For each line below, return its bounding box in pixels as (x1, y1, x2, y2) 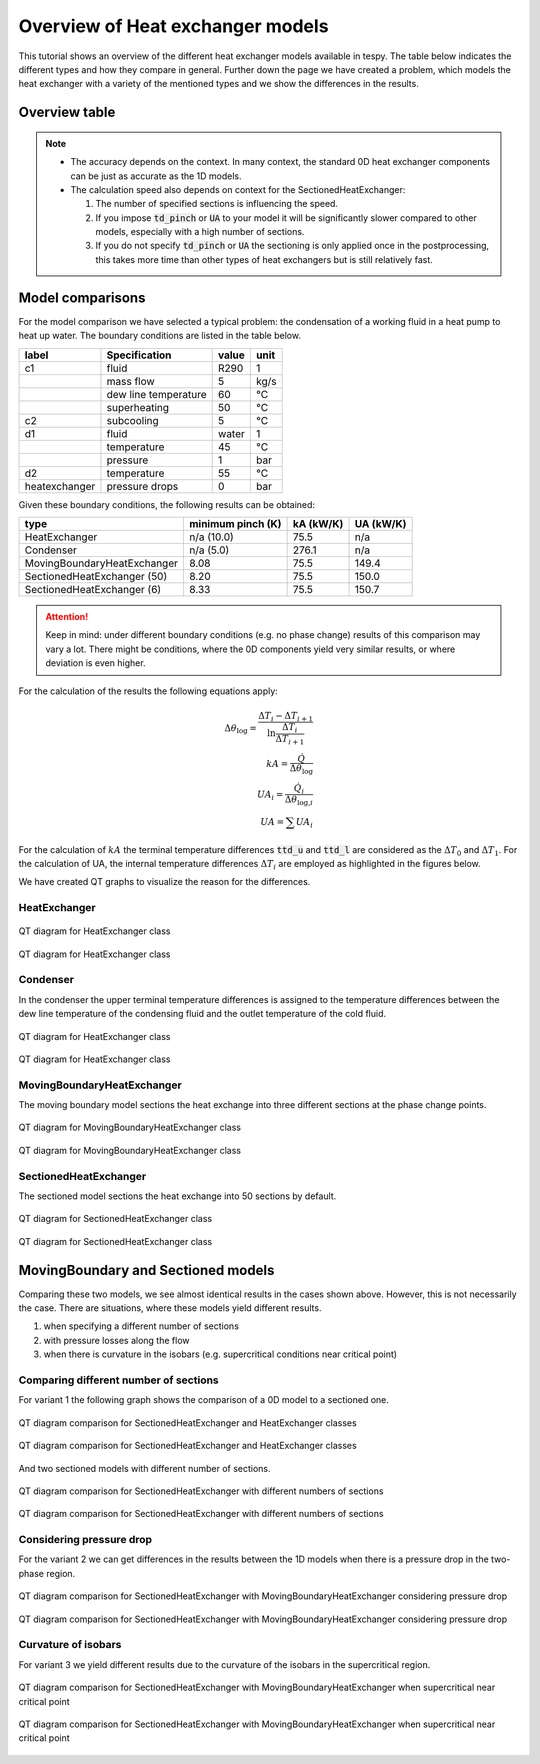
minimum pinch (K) (188, 516, 282, 530)
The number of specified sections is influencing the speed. (95, 198, 339, 210)
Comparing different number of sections (18, 1373, 219, 1387)
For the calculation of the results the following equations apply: (18, 685, 279, 697)
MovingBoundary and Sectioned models (18, 1261, 275, 1279)
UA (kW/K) (354, 516, 407, 530)
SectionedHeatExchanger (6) (24, 582, 162, 596)
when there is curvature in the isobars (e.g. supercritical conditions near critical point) (43, 1348, 398, 1360)
